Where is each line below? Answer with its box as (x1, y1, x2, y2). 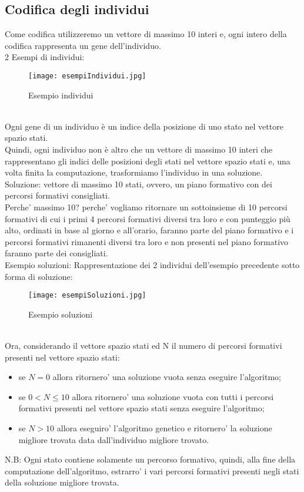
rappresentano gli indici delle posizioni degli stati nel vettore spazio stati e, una (5, 154, 290, 167)
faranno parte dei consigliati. (5, 247, 108, 259)
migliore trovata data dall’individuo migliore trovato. (18, 433, 209, 445)
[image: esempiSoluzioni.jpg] (28, 291, 146, 300)
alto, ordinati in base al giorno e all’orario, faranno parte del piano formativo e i (5, 224, 294, 236)
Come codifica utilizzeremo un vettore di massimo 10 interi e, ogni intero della (5, 28, 287, 40)
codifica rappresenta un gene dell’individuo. (5, 39, 161, 51)
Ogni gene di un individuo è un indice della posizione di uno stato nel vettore (5, 120, 283, 132)
